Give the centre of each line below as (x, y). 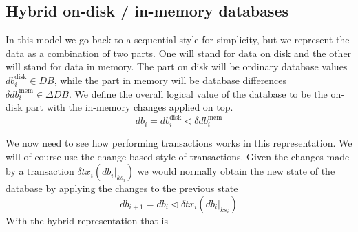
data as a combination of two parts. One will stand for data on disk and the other (179, 53)
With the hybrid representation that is (87, 220)
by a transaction (40, 171)
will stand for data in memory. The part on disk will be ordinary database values (177, 66)
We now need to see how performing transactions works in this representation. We (179, 143)
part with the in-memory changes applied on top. (129, 107)
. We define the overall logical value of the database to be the (198, 93)
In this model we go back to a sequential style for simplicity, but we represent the (178, 40)
